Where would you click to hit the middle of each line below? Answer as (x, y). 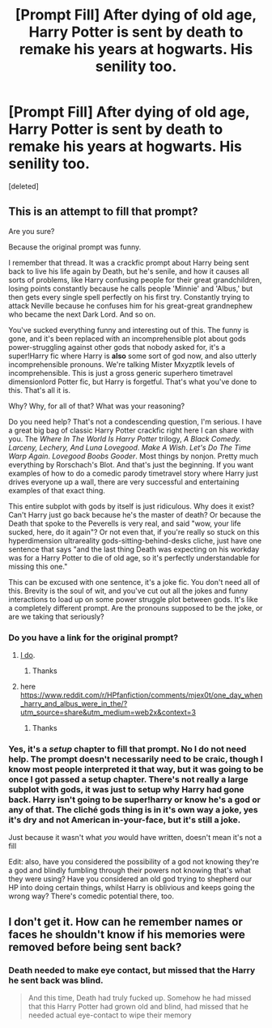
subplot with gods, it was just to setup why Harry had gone (126, 789)
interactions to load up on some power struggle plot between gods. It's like (133, 599)
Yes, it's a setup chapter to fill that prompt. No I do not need (127, 749)
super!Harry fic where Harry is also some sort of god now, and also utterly (133, 356)
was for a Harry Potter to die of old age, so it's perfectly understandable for (134, 557)
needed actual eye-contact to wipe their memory (110, 1015)
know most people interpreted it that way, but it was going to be (136, 769)
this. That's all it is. (40, 390)
